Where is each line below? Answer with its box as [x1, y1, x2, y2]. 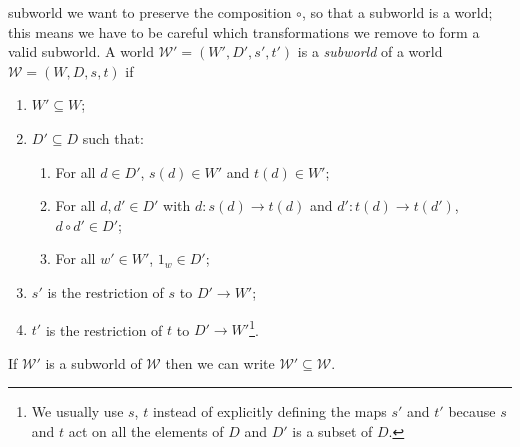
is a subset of [292, 420, 373, 441]
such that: [82, 127, 144, 148]
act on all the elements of [68, 420, 224, 441]
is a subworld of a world [297, 41, 443, 62]
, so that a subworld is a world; [301, 2, 493, 22]
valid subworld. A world [8, 41, 155, 62]
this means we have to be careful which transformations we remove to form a [8, 21, 480, 42]
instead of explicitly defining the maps [152, 401, 387, 422]
